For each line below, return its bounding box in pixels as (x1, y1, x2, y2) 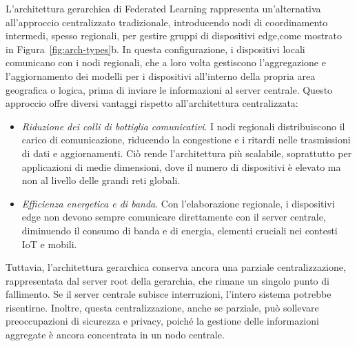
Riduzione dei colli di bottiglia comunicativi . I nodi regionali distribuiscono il (21, 119, 345, 133)
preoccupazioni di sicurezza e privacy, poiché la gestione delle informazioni (6, 314, 319, 328)
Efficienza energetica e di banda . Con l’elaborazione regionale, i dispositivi (21, 196, 335, 210)
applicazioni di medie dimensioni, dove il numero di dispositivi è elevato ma (21, 159, 341, 174)
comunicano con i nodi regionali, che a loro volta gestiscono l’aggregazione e (6, 55, 326, 70)
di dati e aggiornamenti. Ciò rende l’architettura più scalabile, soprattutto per (21, 145, 352, 160)
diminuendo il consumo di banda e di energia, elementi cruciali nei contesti (21, 223, 338, 237)
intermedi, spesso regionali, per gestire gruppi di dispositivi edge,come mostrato (6, 28, 343, 43)
